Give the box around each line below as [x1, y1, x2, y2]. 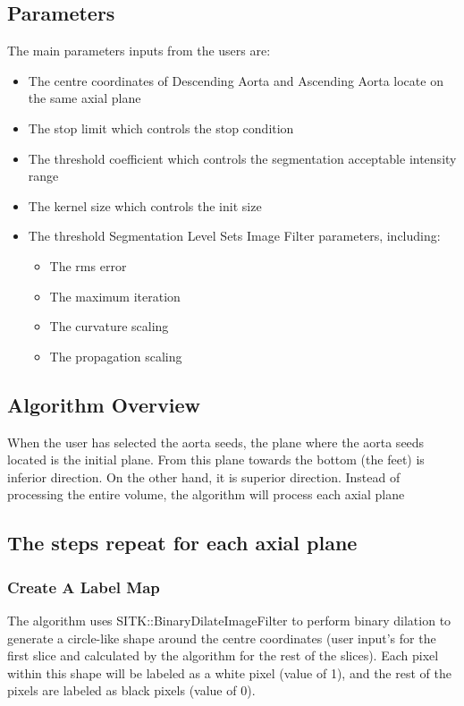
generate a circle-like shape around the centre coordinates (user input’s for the [7, 628, 436, 647]
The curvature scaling [49, 317, 169, 336]
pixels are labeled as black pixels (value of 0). [7, 681, 256, 700]
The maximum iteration [49, 286, 181, 305]
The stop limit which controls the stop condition [28, 118, 294, 137]
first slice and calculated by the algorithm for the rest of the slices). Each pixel [7, 646, 439, 665]
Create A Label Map [7, 575, 160, 598]
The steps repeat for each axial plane [7, 529, 358, 557]
